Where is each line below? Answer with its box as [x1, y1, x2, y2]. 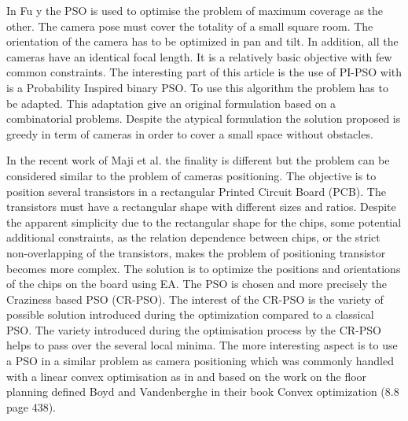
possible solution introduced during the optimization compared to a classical [6, 306, 374, 323]
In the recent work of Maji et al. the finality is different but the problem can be [6, 152, 390, 168]
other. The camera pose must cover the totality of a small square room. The [6, 17, 373, 34]
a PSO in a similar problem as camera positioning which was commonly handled [6, 353, 394, 369]
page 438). [6, 398, 56, 415]
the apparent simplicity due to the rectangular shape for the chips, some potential [6, 213, 402, 230]
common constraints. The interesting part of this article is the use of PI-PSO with [6, 64, 402, 80]
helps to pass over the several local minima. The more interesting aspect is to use [6, 337, 398, 353]
